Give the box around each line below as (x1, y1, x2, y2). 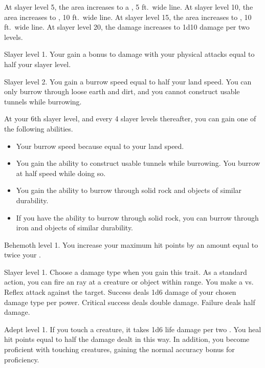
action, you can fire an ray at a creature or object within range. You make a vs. (4, 276, 254, 287)
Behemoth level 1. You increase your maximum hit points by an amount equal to (4, 239, 258, 250)
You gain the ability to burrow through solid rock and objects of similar (16, 185, 242, 196)
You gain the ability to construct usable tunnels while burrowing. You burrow (16, 158, 260, 168)
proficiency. (4, 354, 39, 364)
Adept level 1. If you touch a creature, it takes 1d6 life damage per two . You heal (4, 323, 261, 334)
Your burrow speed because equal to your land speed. (16, 140, 184, 151)
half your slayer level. (4, 58, 71, 69)
